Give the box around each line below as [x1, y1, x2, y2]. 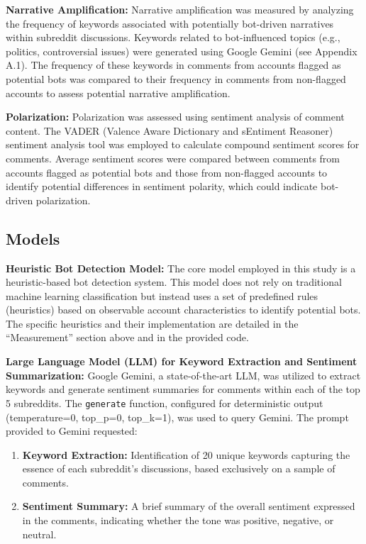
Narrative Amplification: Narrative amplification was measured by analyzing [6, 2, 354, 16]
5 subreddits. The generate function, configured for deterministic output [6, 395, 323, 410]
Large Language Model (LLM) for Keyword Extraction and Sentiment [6, 354, 357, 369]
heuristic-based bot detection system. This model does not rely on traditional [6, 274, 342, 289]
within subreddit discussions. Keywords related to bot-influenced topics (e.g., [6, 30, 340, 45]
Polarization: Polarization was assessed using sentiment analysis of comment [6, 109, 345, 124]
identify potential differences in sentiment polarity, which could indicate [6, 179, 318, 194]
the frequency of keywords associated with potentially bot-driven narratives [6, 16, 334, 30]
